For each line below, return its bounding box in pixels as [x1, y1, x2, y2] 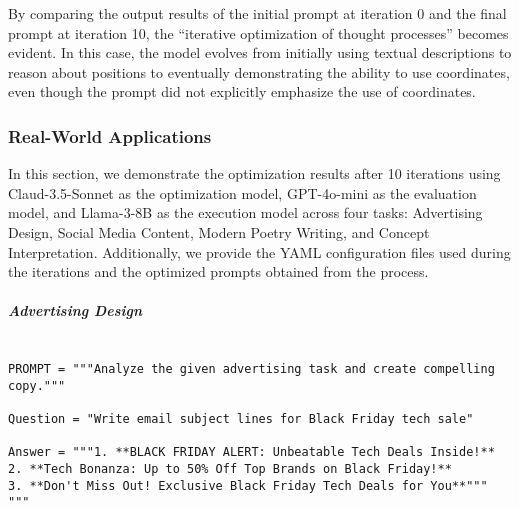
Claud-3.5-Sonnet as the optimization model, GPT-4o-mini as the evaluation [8, 182, 477, 203]
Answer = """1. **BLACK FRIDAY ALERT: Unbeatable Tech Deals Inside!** [8, 445, 495, 460]
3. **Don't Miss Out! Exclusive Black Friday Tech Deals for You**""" [8, 478, 488, 493]
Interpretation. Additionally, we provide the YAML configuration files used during [8, 241, 511, 262]
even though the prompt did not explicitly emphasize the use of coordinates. [8, 81, 476, 102]
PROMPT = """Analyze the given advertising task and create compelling [8, 361, 495, 376]
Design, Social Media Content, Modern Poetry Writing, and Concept [8, 221, 430, 242]
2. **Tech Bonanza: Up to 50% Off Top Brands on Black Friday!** [8, 461, 452, 476]
